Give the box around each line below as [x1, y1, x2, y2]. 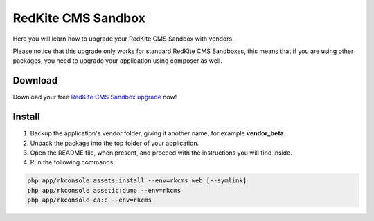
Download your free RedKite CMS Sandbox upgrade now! [12, 93, 177, 102]
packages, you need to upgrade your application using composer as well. [12, 57, 222, 65]
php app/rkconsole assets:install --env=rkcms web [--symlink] [27, 177, 247, 184]
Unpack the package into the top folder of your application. [30, 139, 199, 147]
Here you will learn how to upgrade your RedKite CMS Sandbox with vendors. [12, 35, 235, 43]
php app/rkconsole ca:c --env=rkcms [27, 196, 152, 204]
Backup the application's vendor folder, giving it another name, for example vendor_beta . [30, 129, 286, 137]
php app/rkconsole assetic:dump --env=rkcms [27, 186, 181, 194]
